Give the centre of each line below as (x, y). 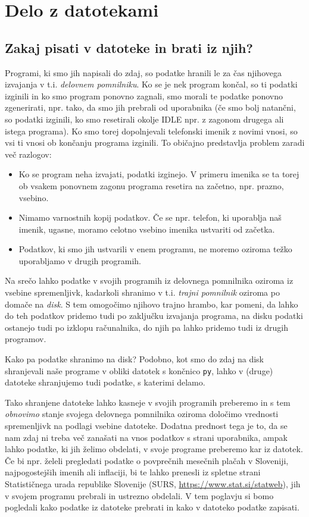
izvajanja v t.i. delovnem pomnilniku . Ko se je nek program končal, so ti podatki (151, 84)
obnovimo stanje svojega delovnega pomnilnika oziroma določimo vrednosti (142, 414)
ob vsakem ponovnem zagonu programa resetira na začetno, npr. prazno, (151, 185)
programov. (26, 339)
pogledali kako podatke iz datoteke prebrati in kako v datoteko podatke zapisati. (152, 507)
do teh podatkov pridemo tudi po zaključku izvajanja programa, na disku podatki (154, 316)
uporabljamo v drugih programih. (80, 260)
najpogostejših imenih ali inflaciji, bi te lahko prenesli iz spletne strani (133, 472)
